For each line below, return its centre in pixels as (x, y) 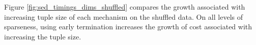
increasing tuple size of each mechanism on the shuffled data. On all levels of (123, 16)
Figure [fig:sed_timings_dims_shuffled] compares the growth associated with (125, 7)
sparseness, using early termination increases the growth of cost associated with (128, 27)
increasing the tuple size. (43, 36)
